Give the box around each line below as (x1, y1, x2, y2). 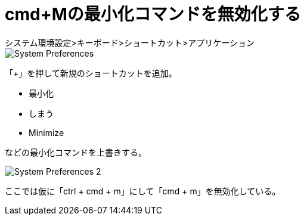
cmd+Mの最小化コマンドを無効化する (5, 4, 301, 24)
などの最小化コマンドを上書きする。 (5, 147, 147, 157)
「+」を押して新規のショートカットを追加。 (5, 67, 177, 78)
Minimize (29, 127, 64, 138)
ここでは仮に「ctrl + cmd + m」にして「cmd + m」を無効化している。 (5, 185, 281, 196)
